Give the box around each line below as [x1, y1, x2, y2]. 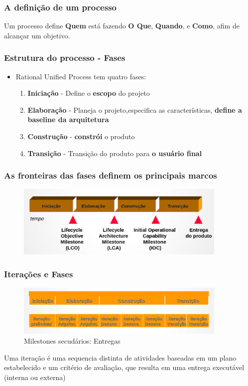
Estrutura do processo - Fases [4, 51, 125, 64]
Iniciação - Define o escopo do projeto [27, 88, 150, 98]
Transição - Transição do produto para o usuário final [27, 148, 202, 158]
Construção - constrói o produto [27, 131, 135, 141]
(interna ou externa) [4, 372, 66, 382]
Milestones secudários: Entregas [24, 336, 121, 346]
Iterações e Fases [4, 267, 73, 280]
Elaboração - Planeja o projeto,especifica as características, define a [27, 104, 242, 115]
